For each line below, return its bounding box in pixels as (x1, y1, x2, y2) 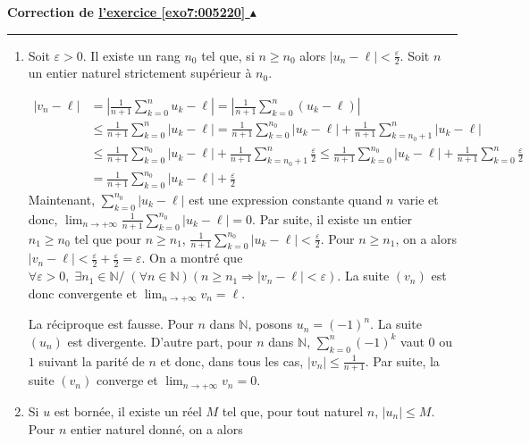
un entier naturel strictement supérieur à (28, 63, 252, 82)
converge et (96, 371, 158, 390)
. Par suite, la (365, 351, 440, 370)
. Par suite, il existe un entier (252, 209, 412, 228)
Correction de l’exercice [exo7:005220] (7, 3, 246, 21)
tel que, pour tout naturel (222, 401, 364, 420)
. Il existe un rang (82, 46, 181, 64)
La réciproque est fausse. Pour (28, 314, 194, 333)
